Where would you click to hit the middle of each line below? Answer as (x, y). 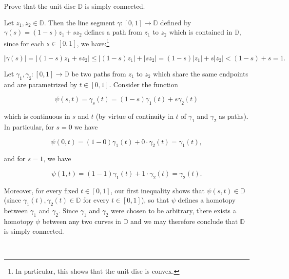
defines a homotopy (207, 200)
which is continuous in (37, 116)
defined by (175, 22)
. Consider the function (144, 84)
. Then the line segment (79, 22)
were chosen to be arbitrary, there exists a (173, 211)
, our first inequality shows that (157, 190)
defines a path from (113, 32)
